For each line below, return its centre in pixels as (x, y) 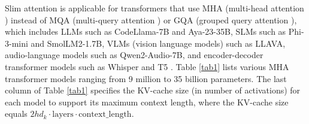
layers (63, 115)
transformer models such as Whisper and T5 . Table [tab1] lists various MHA (147, 66)
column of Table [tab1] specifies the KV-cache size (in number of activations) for (153, 90)
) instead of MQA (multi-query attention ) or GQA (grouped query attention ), (151, 19)
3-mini (16, 43)
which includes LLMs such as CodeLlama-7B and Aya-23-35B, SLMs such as (146, 31)
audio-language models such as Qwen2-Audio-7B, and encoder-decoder (134, 55)
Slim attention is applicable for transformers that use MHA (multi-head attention (154, 8)
